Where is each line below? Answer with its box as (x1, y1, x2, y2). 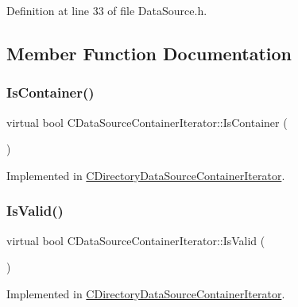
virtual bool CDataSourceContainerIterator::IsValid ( (6, 232, 265, 248)
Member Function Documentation (6, 40, 292, 65)
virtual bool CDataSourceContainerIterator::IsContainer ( (6, 113, 288, 130)
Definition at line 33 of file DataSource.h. (6, 2, 207, 18)
